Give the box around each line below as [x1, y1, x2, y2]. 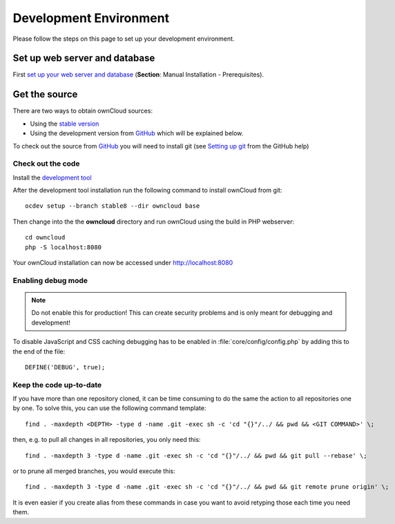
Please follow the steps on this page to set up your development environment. [12, 35, 235, 43]
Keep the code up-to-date [12, 380, 102, 389]
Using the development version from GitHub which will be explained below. [30, 129, 244, 137]
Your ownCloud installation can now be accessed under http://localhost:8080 [12, 259, 233, 267]
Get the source [12, 88, 78, 100]
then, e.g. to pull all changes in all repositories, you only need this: [12, 436, 201, 444]
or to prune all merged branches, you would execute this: [12, 467, 175, 476]
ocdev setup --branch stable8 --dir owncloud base [25, 202, 200, 210]
